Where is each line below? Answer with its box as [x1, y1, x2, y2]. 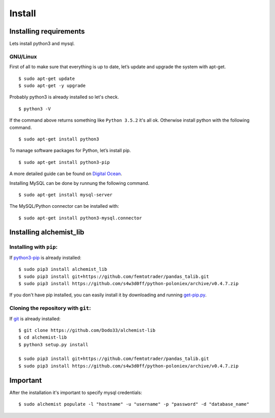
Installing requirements [9, 27, 85, 36]
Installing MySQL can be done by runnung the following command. [9, 180, 150, 186]
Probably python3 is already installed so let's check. [9, 94, 119, 100]
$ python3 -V [18, 106, 51, 112]
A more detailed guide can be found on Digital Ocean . [9, 171, 122, 177]
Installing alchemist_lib [9, 228, 85, 237]
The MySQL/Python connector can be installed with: [9, 203, 119, 209]
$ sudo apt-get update [18, 75, 75, 81]
